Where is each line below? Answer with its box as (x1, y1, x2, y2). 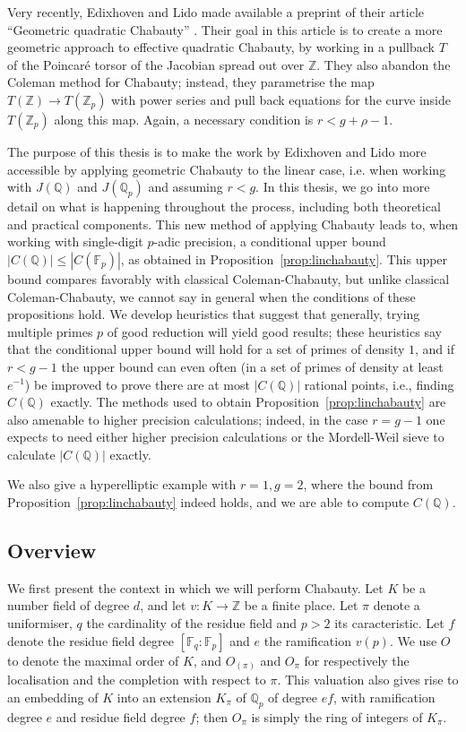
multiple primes (7, 322, 93, 340)
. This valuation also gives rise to (277, 670, 459, 689)
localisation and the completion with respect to (7, 670, 266, 689)
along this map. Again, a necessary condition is (54, 109, 314, 128)
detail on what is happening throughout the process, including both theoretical (7, 197, 441, 216)
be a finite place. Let (244, 596, 358, 615)
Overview (7, 537, 97, 564)
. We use (389, 631, 437, 650)
